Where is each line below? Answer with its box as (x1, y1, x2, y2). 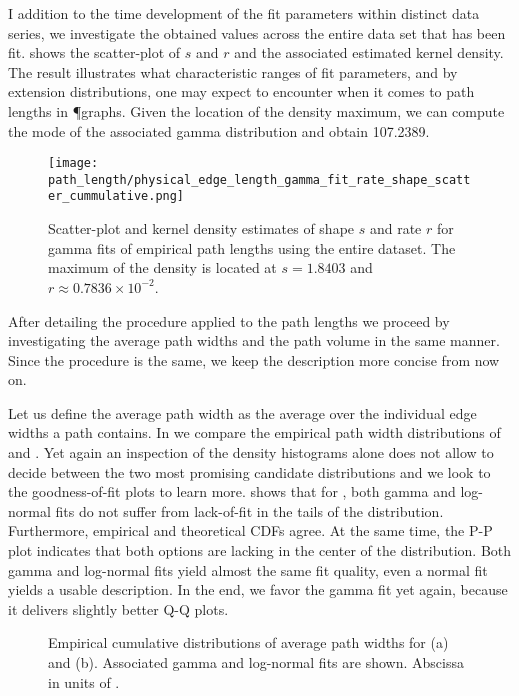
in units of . (48, 671, 120, 692)
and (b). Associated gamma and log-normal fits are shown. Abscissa (48, 652, 464, 672)
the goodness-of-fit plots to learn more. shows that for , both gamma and (8, 481, 456, 502)
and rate (369, 218, 422, 239)
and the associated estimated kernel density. (234, 42, 504, 63)
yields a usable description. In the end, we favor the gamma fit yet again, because (8, 579, 508, 600)
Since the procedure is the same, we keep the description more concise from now (8, 349, 500, 370)
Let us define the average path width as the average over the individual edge (8, 402, 477, 423)
